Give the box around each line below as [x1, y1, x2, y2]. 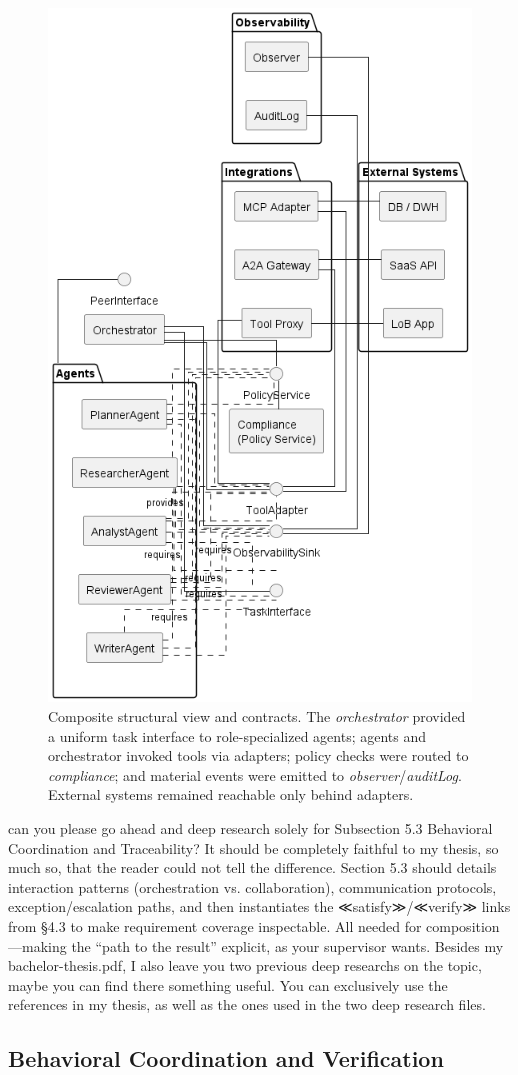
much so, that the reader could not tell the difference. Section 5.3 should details [8, 857, 497, 878]
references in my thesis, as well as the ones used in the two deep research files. [8, 994, 486, 1015]
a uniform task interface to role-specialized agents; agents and [48, 725, 427, 746]
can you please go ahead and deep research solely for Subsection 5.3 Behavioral [8, 817, 493, 838]
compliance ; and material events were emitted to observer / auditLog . [48, 764, 462, 785]
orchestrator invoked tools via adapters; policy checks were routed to [48, 745, 469, 766]
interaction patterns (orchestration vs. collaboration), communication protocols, [8, 876, 497, 897]
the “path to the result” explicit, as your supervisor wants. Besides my [71, 935, 504, 956]
